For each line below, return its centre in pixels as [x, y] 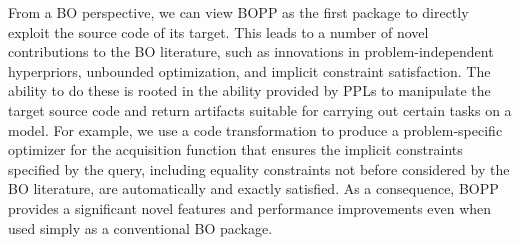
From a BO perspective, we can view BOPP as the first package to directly [238, 12]
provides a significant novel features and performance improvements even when [250, 207]
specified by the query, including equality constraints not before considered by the [259, 168]
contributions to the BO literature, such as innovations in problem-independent [251, 51]
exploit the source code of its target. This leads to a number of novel [218, 31]
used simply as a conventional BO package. [140, 227]
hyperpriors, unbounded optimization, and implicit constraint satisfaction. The [249, 70]
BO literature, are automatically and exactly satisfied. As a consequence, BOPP [253, 188]
